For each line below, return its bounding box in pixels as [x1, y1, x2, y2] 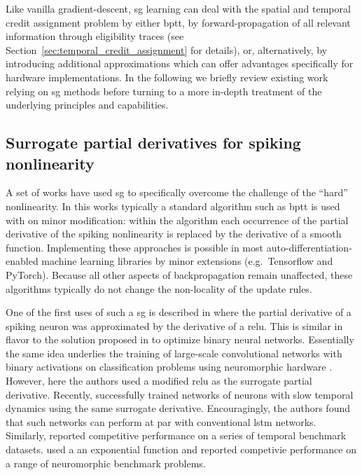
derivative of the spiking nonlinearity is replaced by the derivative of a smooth [6, 226, 342, 241]
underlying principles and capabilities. [6, 97, 169, 112]
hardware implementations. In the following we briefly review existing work [6, 69, 328, 84]
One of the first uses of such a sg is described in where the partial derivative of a [6, 305, 351, 319]
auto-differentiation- [266, 240, 352, 254]
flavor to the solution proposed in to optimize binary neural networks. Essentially [6, 332, 354, 347]
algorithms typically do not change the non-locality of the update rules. [6, 281, 312, 296]
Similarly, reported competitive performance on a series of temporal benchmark [6, 428, 347, 443]
